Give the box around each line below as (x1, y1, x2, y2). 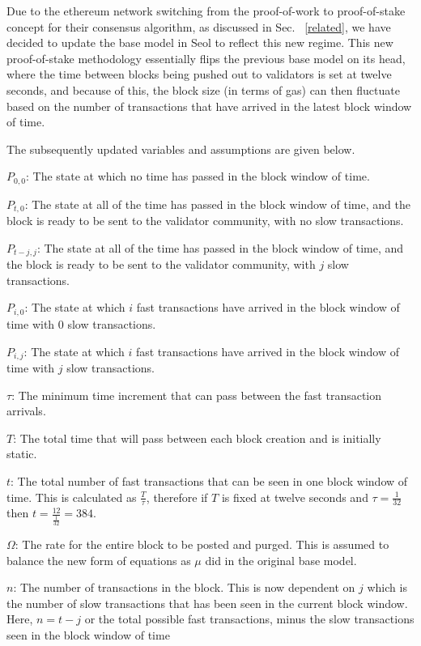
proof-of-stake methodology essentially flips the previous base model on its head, (6, 49, 406, 66)
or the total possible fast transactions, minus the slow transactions (84, 610, 415, 627)
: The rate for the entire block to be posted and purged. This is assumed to (15, 535, 389, 552)
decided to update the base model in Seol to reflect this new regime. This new (6, 34, 393, 51)
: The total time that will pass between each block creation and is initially (13, 429, 381, 446)
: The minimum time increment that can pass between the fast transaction (11, 386, 382, 403)
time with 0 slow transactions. (6, 315, 156, 332)
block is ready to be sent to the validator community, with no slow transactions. (6, 212, 404, 229)
